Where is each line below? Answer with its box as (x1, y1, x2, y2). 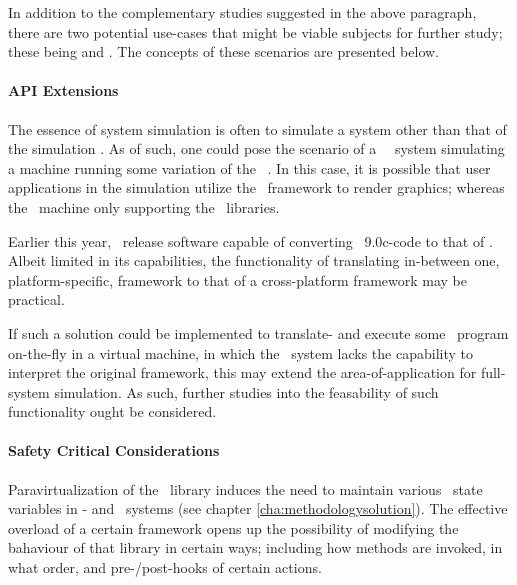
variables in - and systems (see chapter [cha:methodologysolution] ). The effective (8, 498, 508, 519)
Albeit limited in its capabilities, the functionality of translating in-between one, (8, 250, 500, 271)
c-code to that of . (382, 230, 493, 251)
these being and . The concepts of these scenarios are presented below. (8, 41, 440, 62)
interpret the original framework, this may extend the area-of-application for (8, 362, 477, 383)
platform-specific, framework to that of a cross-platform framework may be (8, 269, 467, 290)
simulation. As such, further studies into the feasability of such (54, 381, 439, 402)
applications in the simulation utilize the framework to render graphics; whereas (8, 177, 505, 198)
